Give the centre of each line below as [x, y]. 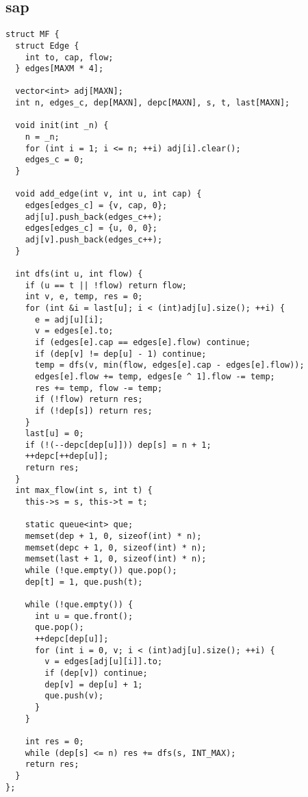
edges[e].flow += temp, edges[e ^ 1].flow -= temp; [155, 376]
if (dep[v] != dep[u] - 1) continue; [120, 354]
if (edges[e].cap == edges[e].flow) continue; [142, 342]
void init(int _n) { [62, 126]
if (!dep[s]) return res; [93, 410]
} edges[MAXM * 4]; [60, 69]
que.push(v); [74, 696]
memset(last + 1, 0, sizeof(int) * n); [116, 559]
